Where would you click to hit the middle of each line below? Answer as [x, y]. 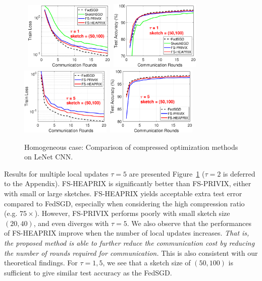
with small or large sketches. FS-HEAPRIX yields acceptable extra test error [123, 193]
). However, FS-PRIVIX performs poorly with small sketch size [132, 213]
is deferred [239, 173]
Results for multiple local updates [56, 173]
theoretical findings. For [41, 263]
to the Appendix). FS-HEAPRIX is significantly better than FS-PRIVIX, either [128, 183]
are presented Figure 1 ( [167, 173]
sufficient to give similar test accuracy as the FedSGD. [88, 272]
